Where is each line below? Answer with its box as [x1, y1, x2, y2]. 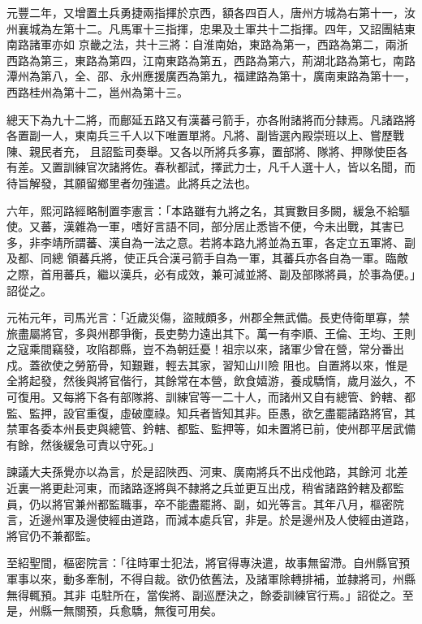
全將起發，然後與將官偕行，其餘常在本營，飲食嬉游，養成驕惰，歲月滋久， [6, 372, 404, 389]
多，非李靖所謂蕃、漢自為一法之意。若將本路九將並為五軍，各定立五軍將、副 [6, 233, 416, 250]
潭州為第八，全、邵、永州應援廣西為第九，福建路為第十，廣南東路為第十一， [6, 67, 416, 84]
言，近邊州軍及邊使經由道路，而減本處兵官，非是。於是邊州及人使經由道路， [6, 511, 416, 528]
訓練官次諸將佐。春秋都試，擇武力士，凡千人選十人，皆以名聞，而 [62, 158, 416, 175]
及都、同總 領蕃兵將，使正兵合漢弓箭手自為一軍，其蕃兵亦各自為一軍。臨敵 [6, 249, 408, 266]
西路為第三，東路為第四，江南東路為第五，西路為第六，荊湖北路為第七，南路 [6, 51, 416, 68]
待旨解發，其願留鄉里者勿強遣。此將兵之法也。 [6, 174, 256, 191]
